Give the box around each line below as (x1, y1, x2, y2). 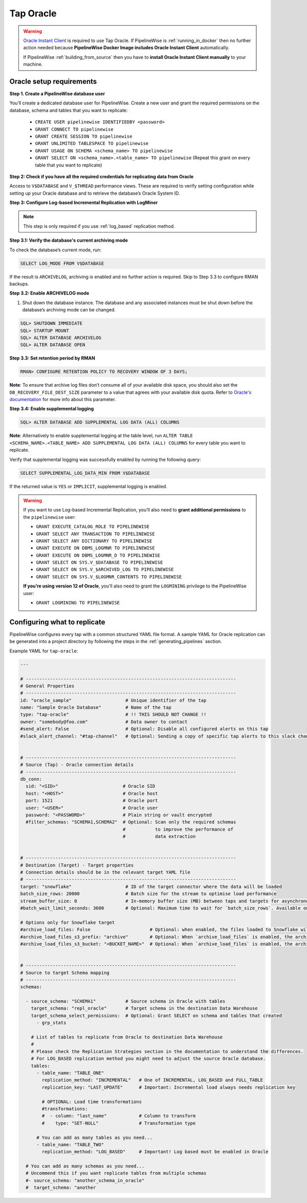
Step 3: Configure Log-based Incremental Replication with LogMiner (9, 200, 158, 206)
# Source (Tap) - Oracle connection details (20, 762, 134, 768)
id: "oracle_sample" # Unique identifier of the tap (20, 697, 207, 703)
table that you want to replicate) (35, 162, 102, 168)
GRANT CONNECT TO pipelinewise (35, 126, 114, 132)
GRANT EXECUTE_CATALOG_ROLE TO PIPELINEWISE (36, 524, 150, 530)
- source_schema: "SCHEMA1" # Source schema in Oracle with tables (26, 999, 226, 1004)
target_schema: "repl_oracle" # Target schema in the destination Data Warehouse (31, 1005, 258, 1011)
